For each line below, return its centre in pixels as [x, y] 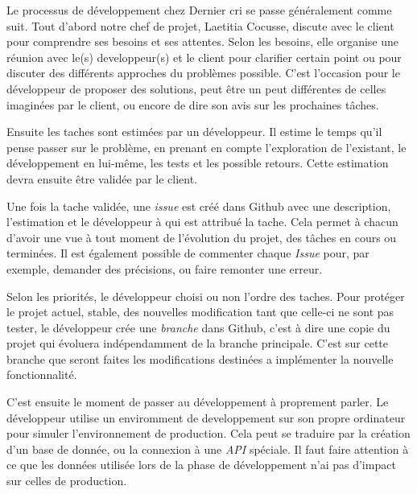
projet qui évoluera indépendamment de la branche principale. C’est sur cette [198, 343]
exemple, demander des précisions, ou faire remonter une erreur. [165, 268]
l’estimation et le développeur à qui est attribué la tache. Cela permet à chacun [202, 222]
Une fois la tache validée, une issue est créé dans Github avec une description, [199, 206]
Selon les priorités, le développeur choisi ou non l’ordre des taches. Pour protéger [206, 296]
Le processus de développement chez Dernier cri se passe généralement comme [199, 10]
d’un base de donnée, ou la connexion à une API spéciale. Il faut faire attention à [208, 449]
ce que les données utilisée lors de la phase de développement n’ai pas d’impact [201, 465]
